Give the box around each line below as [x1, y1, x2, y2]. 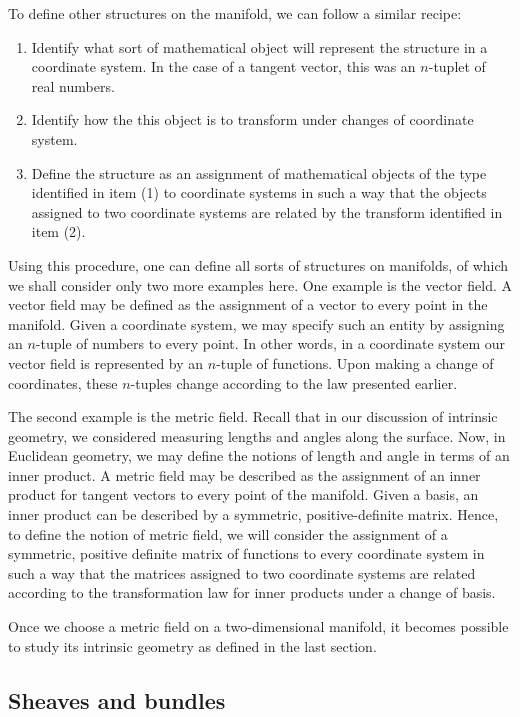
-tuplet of [428, 56, 486, 77]
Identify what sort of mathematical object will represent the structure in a [31, 36, 488, 57]
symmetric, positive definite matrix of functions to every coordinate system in [8, 543, 485, 564]
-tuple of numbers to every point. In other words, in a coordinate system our [35, 333, 506, 354]
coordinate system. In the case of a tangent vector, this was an [31, 56, 416, 77]
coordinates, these [8, 372, 118, 393]
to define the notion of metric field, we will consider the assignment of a [8, 523, 448, 544]
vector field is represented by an [8, 352, 204, 373]
